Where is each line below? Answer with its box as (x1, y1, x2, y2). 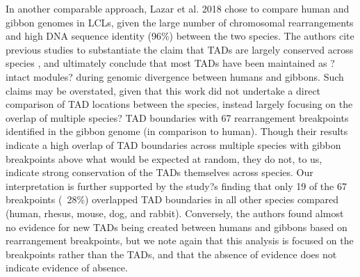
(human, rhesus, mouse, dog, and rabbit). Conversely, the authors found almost (6, 205, 344, 220)
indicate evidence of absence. (6, 260, 128, 275)
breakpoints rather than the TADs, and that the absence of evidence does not (6, 246, 337, 261)
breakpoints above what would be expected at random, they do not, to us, (6, 151, 322, 166)
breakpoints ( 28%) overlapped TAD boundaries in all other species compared (6, 192, 339, 207)
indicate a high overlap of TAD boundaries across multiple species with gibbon (6, 137, 341, 152)
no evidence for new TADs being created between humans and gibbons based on (6, 219, 347, 234)
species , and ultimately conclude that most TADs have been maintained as (6, 56, 327, 70)
